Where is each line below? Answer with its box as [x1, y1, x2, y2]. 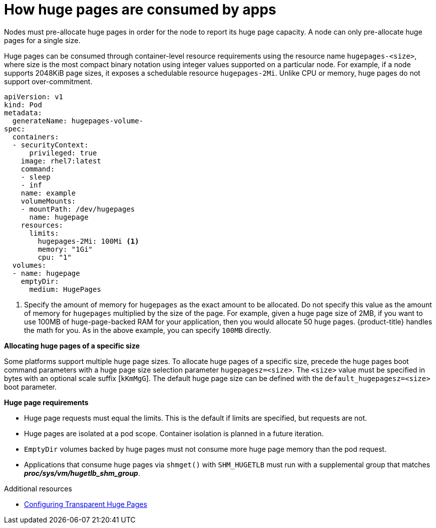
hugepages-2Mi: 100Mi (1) [38, 237, 139, 245]
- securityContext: [12, 140, 89, 149]
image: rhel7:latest [21, 156, 101, 165]
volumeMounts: [21, 197, 76, 205]
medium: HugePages [29, 285, 101, 293]
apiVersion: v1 [4, 92, 64, 101]
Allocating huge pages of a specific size [4, 341, 140, 350]
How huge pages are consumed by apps [4, 1, 276, 18]
